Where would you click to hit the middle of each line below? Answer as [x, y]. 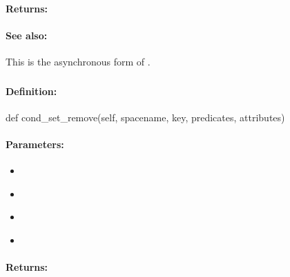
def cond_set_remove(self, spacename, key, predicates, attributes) [145, 117]
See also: [27, 35]
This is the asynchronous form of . [78, 61]
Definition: [31, 91]
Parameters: [35, 144]
